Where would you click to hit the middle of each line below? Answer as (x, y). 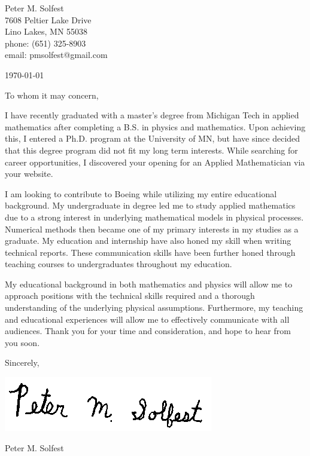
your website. (29, 174)
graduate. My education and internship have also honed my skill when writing (148, 241)
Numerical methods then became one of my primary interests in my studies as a (152, 229)
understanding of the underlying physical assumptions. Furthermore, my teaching (154, 307)
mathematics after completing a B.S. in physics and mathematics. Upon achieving (155, 126)
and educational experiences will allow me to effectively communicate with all (147, 319)
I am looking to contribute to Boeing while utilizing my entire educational (141, 193)
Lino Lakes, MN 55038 (46, 31)
